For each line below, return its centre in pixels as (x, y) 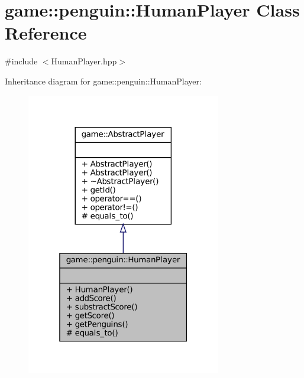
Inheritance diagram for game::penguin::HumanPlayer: (103, 81)
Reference (46, 33)
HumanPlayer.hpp (84, 61)
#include (21, 61)
